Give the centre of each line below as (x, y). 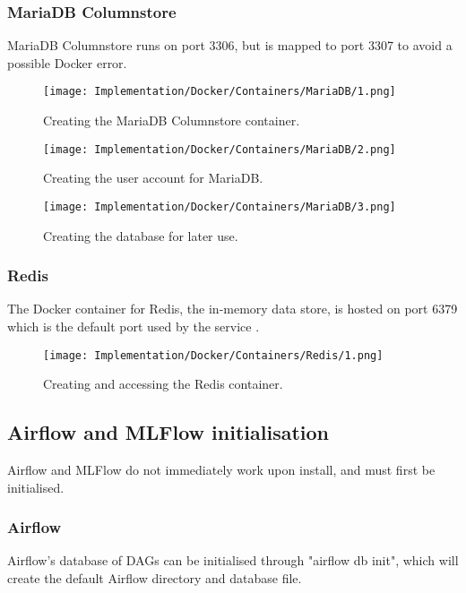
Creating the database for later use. (141, 235)
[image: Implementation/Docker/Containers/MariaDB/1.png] (220, 92)
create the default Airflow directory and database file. (155, 578)
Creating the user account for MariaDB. (153, 178)
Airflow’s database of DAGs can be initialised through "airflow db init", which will (233, 560)
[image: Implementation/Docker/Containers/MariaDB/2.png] (220, 149)
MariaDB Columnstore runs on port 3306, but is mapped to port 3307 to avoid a (230, 45)
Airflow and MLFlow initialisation (168, 432)
